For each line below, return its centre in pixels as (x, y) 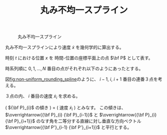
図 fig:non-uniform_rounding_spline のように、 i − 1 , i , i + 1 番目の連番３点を (82, 79)
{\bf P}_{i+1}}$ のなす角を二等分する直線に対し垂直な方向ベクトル (73, 121)
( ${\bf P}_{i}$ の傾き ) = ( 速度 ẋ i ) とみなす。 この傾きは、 (65, 108)
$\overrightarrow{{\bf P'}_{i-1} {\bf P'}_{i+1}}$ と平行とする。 (68, 127)
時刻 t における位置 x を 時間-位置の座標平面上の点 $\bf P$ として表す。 (79, 58)
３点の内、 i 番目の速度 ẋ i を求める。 (43, 96)
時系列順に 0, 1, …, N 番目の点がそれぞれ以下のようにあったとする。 (74, 68)
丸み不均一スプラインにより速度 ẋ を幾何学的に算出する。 (64, 47)
